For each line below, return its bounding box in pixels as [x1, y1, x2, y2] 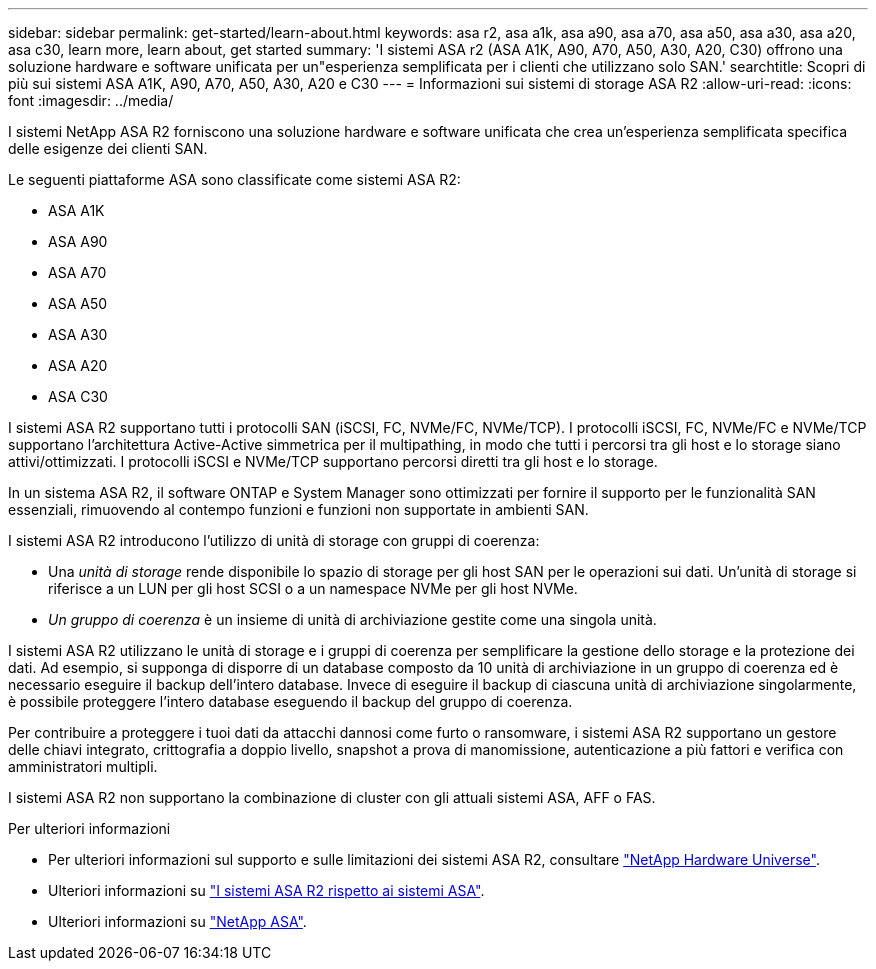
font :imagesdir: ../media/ [8, 92, 174, 109]
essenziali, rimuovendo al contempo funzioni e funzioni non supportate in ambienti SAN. [8, 501, 589, 518]
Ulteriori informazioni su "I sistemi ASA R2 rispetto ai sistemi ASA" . [48, 882, 485, 899]
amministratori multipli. [8, 758, 158, 775]
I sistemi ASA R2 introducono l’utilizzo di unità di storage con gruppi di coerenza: [8, 532, 540, 549]
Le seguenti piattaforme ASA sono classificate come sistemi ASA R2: [8, 171, 461, 188]
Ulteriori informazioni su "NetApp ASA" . [48, 913, 307, 930]
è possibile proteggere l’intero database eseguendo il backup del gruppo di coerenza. [8, 693, 573, 710]
